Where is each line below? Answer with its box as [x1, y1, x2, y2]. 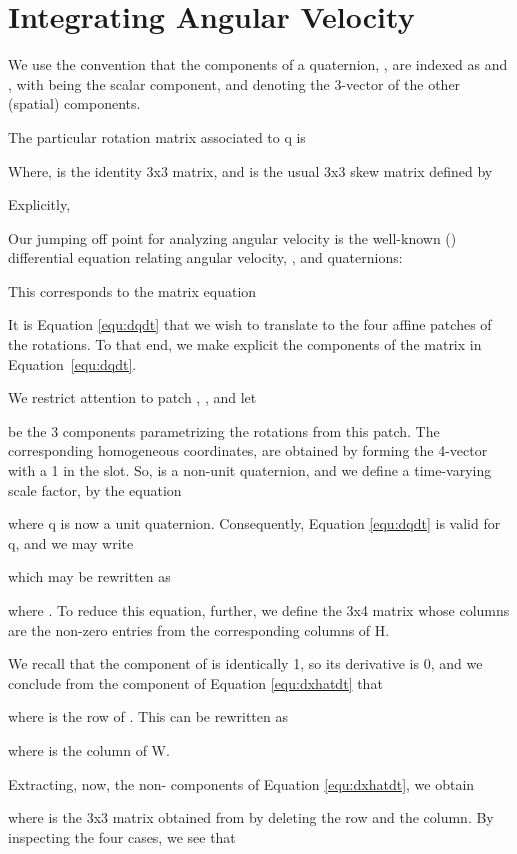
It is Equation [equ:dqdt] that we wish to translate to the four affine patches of [8, 314, 492, 335]
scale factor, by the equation [8, 479, 182, 500]
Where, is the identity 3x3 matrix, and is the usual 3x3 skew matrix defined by [8, 160, 493, 181]
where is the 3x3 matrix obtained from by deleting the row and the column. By [8, 807, 494, 828]
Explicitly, [8, 194, 71, 215]
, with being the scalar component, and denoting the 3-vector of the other [8, 73, 461, 94]
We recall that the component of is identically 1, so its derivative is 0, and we [8, 653, 483, 674]
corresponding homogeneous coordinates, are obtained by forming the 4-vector [8, 440, 488, 461]
